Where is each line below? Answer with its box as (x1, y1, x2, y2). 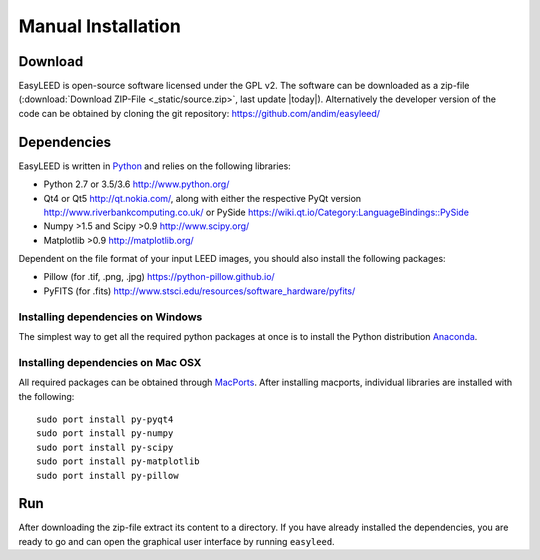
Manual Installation (18, 15, 182, 37)
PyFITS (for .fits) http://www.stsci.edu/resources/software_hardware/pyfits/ (43, 285, 356, 297)
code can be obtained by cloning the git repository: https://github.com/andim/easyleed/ (18, 107, 380, 119)
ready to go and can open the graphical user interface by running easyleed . (18, 535, 335, 547)
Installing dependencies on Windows (18, 310, 203, 324)
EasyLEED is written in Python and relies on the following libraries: (18, 160, 292, 172)
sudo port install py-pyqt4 (36, 413, 174, 425)
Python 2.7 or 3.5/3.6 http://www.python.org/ (43, 178, 230, 190)
